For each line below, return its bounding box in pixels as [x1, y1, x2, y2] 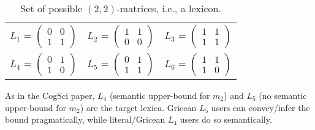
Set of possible [20, 1, 83, 15]
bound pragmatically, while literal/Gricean [5, 113, 165, 126]
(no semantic [259, 89, 307, 101]
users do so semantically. [180, 113, 272, 126]
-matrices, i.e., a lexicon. [116, 1, 221, 15]
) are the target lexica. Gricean [80, 101, 197, 114]
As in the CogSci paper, [5, 89, 95, 101]
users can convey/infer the [211, 101, 310, 114]
